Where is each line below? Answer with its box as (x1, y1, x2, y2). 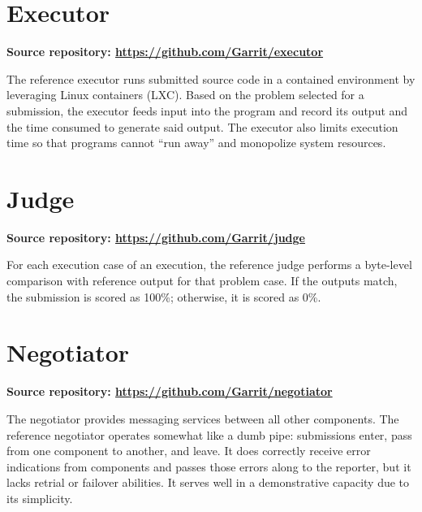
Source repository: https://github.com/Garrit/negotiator (6, 383, 333, 400)
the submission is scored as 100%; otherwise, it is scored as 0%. (6, 288, 321, 305)
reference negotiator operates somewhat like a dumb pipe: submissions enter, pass (6, 426, 412, 443)
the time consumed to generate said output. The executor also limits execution (6, 118, 398, 135)
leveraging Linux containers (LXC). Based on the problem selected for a (6, 86, 364, 103)
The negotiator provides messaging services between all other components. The (6, 410, 399, 427)
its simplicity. (6, 489, 73, 506)
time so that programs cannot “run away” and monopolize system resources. (6, 134, 386, 151)
